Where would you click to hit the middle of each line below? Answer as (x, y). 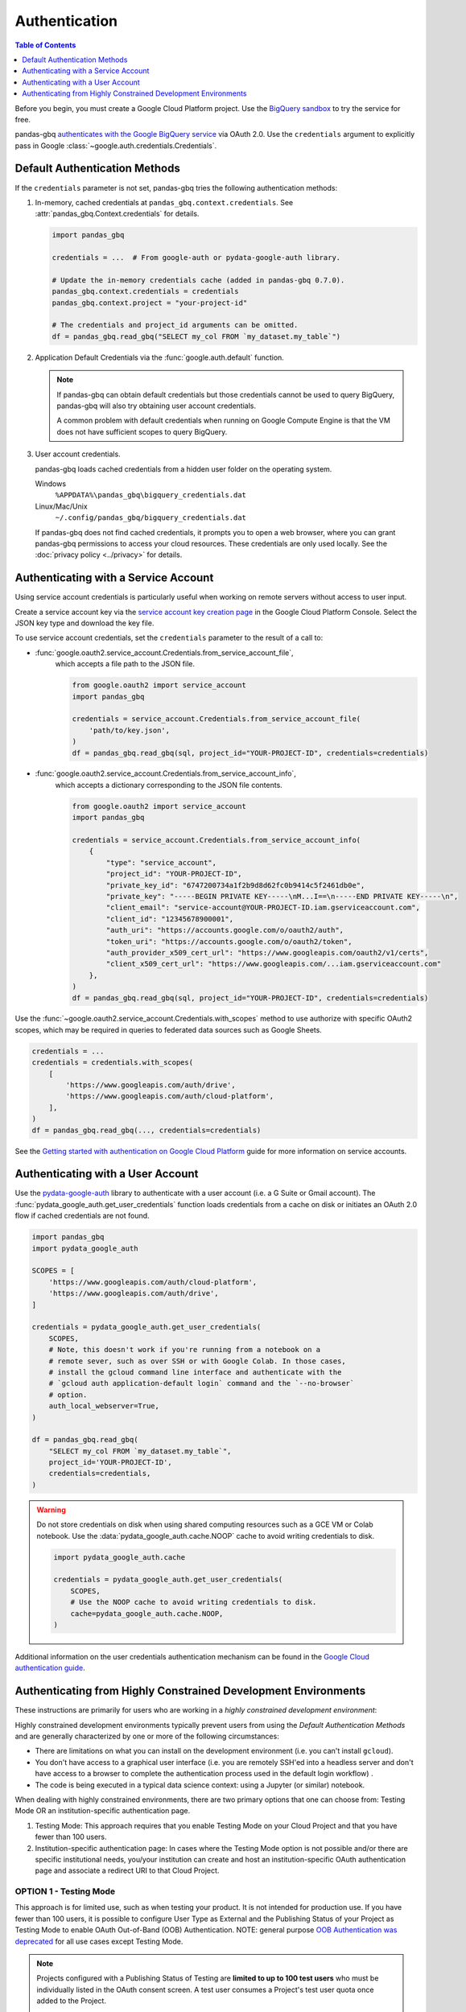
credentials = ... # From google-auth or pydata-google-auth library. (196, 258)
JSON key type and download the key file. (85, 623)
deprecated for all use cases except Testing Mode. (99, 1941)
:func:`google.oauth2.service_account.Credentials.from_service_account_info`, (166, 773)
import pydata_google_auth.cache (119, 1557)
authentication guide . (50, 1668)
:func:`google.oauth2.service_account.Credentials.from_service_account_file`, (164, 653)
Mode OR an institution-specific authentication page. (103, 1811)
